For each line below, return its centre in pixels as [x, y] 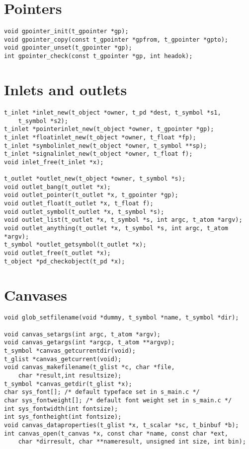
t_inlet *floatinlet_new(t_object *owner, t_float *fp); [100, 137]
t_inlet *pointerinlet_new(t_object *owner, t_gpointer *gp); [109, 129]
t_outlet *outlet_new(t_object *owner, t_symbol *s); [95, 179]
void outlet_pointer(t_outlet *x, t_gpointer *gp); [91, 195]
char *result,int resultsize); [70, 376]
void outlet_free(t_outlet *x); [57, 253]
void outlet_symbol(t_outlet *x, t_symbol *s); [84, 212]
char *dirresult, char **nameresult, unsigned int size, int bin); [132, 442]
